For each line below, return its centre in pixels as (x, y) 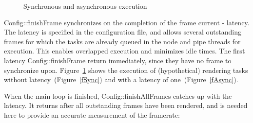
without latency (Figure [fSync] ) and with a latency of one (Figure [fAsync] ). (121, 79)
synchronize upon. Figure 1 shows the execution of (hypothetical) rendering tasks (126, 70)
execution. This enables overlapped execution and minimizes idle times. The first (125, 51)
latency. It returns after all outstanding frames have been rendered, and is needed (126, 105)
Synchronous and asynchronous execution (85, 6)
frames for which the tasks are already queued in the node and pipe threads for (122, 41)
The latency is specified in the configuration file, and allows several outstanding (123, 32)
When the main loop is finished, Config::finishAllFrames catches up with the (118, 96)
